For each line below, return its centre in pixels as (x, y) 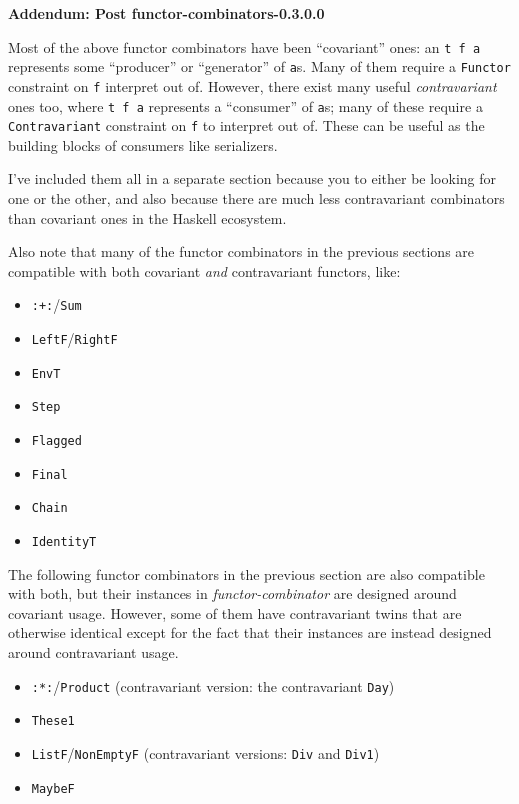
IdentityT (64, 542)
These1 (53, 721)
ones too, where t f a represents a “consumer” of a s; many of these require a (245, 105)
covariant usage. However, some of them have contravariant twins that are (235, 612)
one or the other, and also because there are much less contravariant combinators (256, 198)
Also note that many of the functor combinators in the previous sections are (241, 251)
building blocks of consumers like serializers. (143, 144)
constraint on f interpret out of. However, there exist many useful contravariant (252, 85)
